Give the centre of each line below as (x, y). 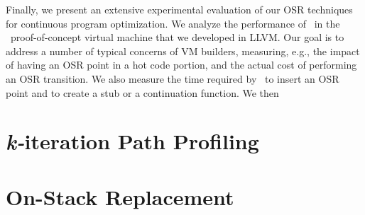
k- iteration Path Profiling (132, 141)
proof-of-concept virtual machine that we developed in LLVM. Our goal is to (177, 37)
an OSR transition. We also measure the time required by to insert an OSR (173, 78)
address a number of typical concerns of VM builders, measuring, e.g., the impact (183, 51)
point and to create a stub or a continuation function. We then (142, 92)
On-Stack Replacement (120, 196)
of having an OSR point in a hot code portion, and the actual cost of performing (181, 65)
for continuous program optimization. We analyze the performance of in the (173, 23)
